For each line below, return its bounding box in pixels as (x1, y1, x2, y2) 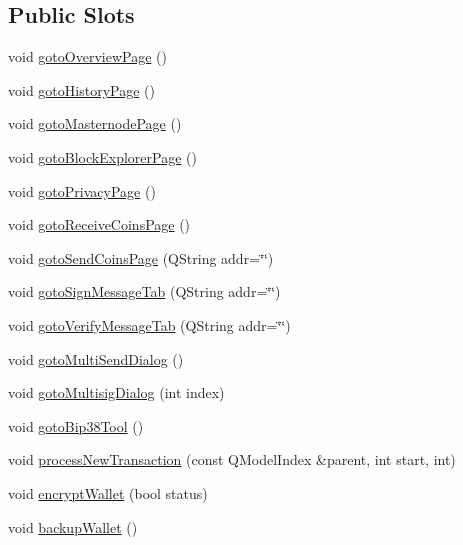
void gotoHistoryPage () (8, 79, 155, 100)
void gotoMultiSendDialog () (8, 348, 184, 369)
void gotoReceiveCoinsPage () (8, 214, 191, 235)
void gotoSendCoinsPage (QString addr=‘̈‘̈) (8, 247, 274, 268)
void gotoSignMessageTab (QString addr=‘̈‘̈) (8, 281, 281, 302)
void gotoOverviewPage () (8, 46, 167, 67)
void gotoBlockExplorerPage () (8, 146, 197, 167)
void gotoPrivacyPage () (8, 180, 156, 201)
